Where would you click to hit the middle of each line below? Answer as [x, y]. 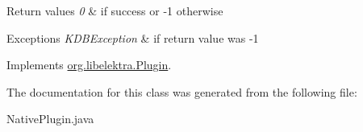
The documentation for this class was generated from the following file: [182, 91]
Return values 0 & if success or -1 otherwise [115, 10]
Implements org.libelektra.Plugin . [89, 65]
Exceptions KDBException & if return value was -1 [133, 37]
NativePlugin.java [50, 119]
